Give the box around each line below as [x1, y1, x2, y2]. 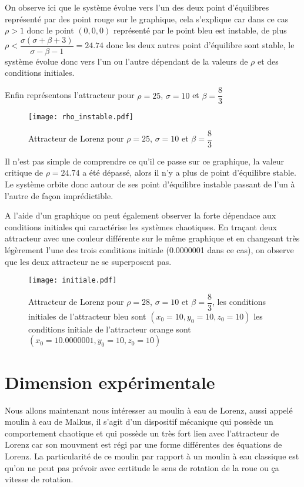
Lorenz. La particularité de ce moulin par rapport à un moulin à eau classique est [5, 449, 299, 462]
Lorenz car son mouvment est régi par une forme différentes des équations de [5, 438, 282, 451]
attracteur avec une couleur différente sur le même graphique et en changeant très [5, 232, 300, 244]
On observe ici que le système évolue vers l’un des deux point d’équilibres [5, 1, 269, 13]
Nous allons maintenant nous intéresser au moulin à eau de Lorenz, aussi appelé [5, 404, 293, 416]
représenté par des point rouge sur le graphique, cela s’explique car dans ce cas [5, 12, 289, 25]
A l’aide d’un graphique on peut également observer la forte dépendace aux [5, 209, 276, 221]
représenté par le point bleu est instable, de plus [113, 24, 287, 36]
